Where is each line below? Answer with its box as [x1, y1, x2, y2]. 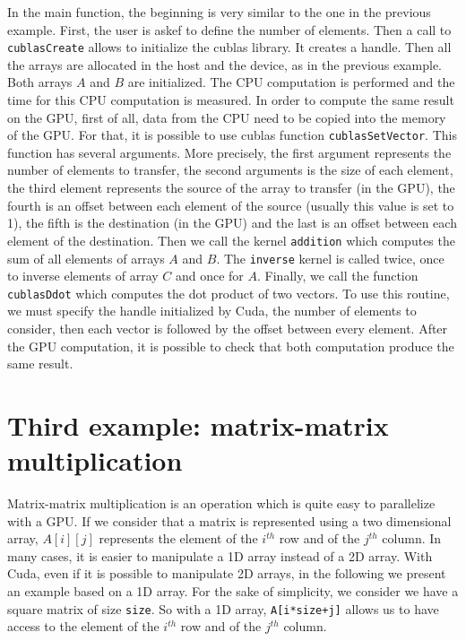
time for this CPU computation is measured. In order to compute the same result [7, 91, 454, 109]
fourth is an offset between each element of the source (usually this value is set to [7, 195, 454, 214]
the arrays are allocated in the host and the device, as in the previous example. [7, 55, 443, 74]
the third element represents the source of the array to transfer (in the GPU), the [7, 178, 455, 197]
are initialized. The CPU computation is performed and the [127, 73, 455, 91]
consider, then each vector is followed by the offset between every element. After [7, 319, 448, 337]
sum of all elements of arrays [7, 248, 165, 267]
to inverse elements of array [7, 266, 159, 285]
